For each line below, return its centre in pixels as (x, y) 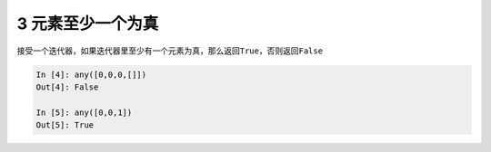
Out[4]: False (67, 87)
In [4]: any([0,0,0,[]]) (91, 74)
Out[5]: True (65, 125)
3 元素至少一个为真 (88, 24)
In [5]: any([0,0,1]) (84, 112)
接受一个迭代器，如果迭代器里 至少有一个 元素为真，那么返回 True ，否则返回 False (170, 51)
